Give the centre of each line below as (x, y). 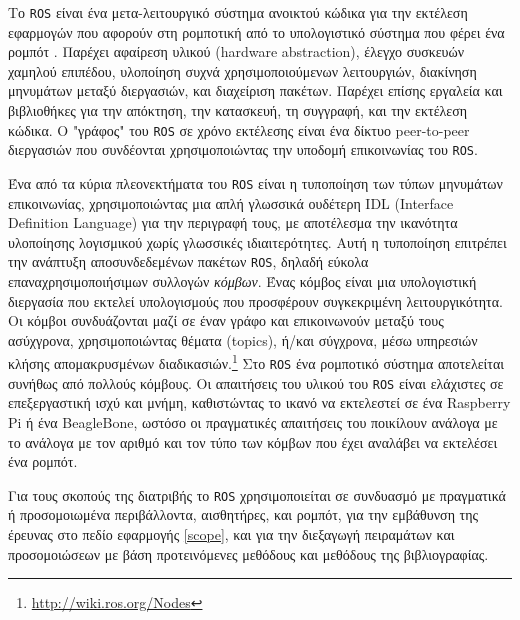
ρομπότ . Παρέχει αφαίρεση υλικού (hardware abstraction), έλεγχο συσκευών (236, 51)
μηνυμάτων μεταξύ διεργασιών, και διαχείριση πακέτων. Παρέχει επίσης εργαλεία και (255, 90)
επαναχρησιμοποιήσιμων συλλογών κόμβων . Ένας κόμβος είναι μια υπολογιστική (242, 281)
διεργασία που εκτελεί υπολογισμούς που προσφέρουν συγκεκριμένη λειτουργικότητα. (255, 300)
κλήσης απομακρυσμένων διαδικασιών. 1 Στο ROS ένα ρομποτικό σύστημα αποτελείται (256, 362)
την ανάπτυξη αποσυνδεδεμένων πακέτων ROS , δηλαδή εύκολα (188, 261)
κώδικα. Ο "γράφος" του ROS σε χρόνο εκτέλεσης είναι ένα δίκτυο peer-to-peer (239, 129)
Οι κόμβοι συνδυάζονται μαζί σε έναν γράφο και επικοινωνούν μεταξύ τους (226, 320)
